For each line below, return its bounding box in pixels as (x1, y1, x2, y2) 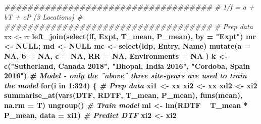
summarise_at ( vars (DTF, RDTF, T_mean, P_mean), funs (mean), (4, 90, 243, 100)
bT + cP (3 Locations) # (4, 11, 83, 22)
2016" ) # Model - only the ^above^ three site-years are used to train (4, 70, 247, 81)
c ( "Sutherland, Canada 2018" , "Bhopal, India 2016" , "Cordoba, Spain (4, 60, 250, 71)
